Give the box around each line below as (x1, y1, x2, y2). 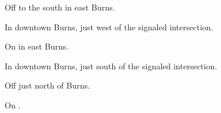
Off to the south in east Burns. (5, 1, 115, 13)
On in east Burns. (5, 40, 68, 52)
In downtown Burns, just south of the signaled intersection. (5, 59, 217, 72)
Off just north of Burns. (5, 79, 90, 91)
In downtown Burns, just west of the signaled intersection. (5, 20, 213, 33)
